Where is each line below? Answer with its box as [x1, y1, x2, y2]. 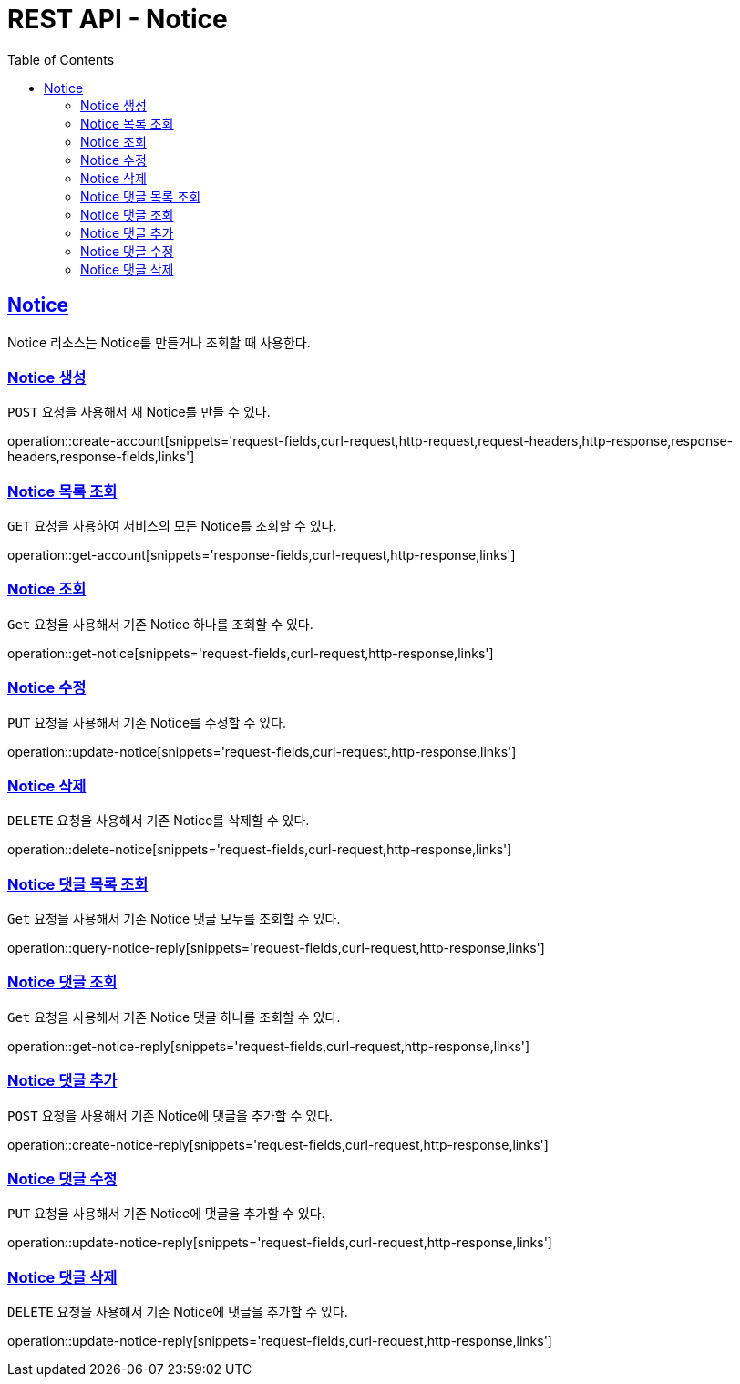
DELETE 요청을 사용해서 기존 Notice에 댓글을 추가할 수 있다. [7, 1304, 348, 1320]
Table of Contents [7, 51, 115, 67]
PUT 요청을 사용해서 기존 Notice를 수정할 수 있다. [7, 714, 287, 730]
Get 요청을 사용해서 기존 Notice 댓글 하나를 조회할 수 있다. [7, 1008, 341, 1025]
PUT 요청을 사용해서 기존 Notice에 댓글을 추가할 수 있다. [7, 1205, 325, 1222]
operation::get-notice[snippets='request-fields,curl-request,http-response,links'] [7, 645, 494, 661]
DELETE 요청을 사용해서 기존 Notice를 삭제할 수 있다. [7, 812, 310, 829]
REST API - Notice [7, 4, 228, 35]
